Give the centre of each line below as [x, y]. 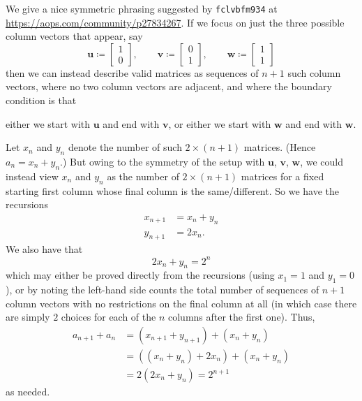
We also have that [44, 249]
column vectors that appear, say [74, 36]
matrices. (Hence [280, 147]
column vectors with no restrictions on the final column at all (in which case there [181, 303]
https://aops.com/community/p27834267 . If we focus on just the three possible [175, 22]
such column [314, 72]
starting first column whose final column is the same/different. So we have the [173, 190]
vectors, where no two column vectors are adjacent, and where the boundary [169, 86]
